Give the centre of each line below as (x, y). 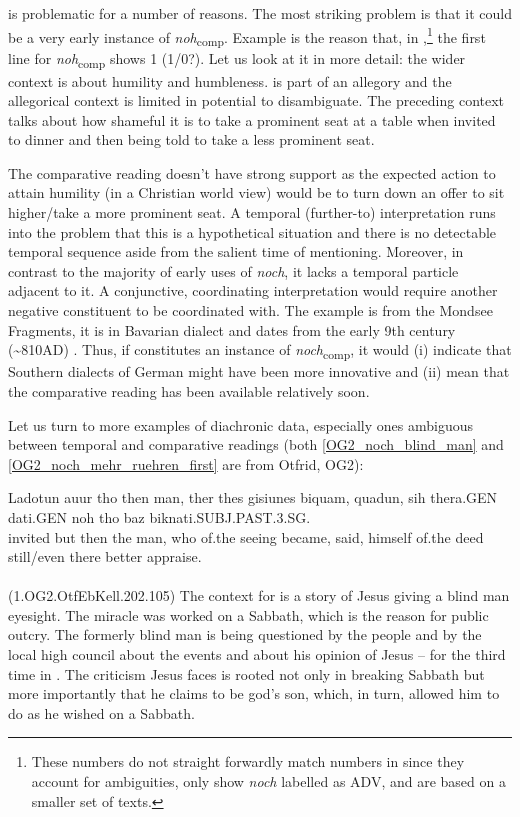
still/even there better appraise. (105, 556)
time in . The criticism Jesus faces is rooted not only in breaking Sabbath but (246, 673)
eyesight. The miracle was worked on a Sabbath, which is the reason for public (248, 614)
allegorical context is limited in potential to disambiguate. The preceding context (256, 100)
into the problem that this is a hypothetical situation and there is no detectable (252, 231)
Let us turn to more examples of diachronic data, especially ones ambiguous (241, 424)
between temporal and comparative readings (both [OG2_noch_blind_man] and (256, 444)
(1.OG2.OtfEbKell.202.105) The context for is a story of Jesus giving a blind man (259, 595)
